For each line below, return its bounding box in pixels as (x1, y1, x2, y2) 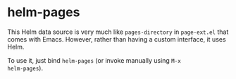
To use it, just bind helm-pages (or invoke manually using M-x (7, 56, 181, 64)
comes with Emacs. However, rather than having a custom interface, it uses (7, 35, 227, 43)
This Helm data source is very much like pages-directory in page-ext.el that (7, 28, 229, 36)
